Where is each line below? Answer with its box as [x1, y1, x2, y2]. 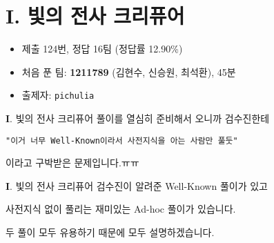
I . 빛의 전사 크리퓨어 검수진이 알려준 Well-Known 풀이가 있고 [6, 178, 268, 193]
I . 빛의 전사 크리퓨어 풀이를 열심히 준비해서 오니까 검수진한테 [6, 110, 270, 125]
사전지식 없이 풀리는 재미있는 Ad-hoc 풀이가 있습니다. [6, 202, 236, 216]
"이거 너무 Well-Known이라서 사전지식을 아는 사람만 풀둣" [6, 135, 238, 146]
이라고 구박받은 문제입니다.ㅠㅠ [6, 155, 139, 170]
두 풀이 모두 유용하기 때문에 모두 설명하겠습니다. [6, 225, 215, 239]
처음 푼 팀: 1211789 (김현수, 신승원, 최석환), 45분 [21, 64, 236, 79]
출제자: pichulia [21, 88, 95, 102]
